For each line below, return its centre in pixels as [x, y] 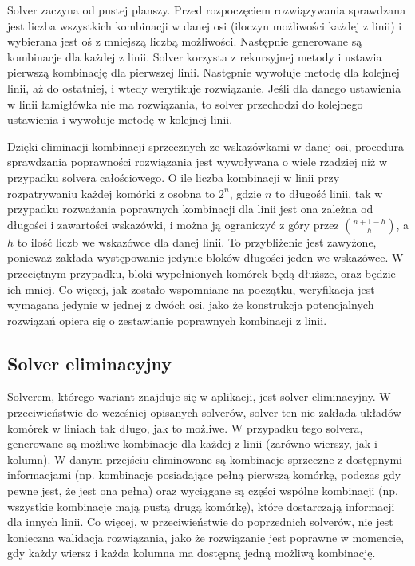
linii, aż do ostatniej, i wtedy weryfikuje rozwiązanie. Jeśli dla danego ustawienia [204, 87]
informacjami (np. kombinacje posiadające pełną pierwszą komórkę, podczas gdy [204, 475]
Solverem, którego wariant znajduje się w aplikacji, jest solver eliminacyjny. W [199, 396]
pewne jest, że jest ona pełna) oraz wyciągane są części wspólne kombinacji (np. [203, 491]
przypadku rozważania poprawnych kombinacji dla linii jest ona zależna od [190, 209]
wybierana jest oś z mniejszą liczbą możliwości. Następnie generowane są [185, 41]
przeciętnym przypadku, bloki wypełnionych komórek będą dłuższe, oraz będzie [202, 273]
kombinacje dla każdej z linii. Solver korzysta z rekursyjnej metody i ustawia [195, 56]
